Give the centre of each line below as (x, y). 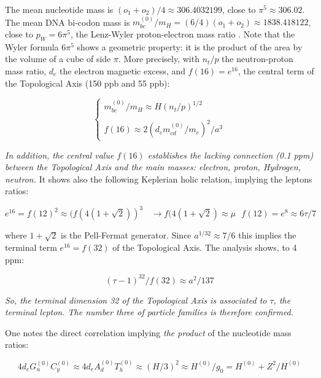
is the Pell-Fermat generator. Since (126, 235)
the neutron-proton (257, 59)
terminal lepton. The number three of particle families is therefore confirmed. (149, 312)
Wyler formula (32, 46)
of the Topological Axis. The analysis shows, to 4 (205, 247)
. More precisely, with (159, 59)
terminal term (31, 247)
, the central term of (276, 70)
